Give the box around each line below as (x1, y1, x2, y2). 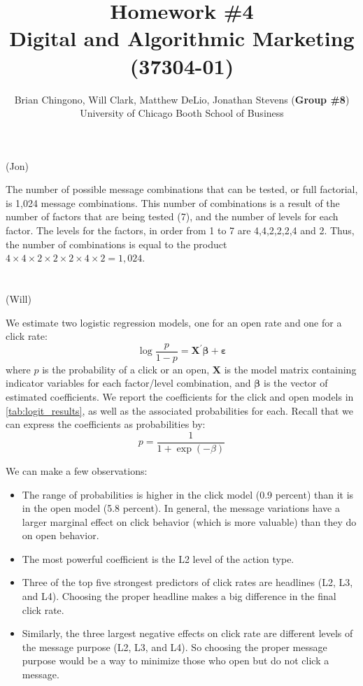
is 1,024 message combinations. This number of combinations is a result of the (6, 195, 340, 210)
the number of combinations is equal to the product (6, 236, 227, 251)
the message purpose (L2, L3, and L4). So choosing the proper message (22, 639, 327, 654)
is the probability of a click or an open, (42, 362, 210, 376)
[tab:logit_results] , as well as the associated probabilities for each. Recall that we (6, 403, 354, 417)
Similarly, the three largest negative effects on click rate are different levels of (22, 626, 353, 641)
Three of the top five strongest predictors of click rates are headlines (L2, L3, (22, 575, 353, 589)
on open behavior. (22, 528, 99, 543)
